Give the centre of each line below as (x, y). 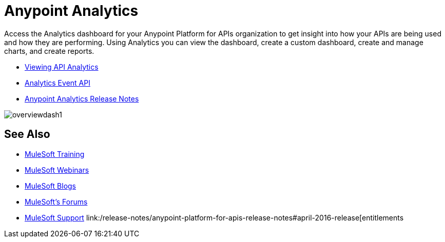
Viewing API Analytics (62, 67)
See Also (27, 134)
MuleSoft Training (55, 154)
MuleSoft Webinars (57, 170)
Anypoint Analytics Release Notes (82, 98)
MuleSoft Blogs (50, 186)
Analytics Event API (57, 83)
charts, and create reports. (49, 51)
